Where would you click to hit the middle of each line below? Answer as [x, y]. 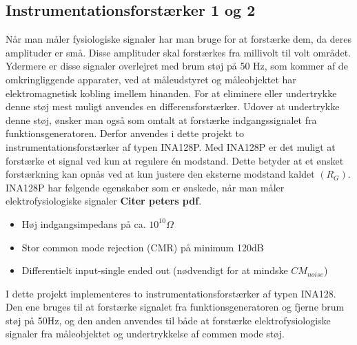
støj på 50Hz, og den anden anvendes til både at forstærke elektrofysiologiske [168, 320]
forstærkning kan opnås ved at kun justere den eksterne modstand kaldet [160, 174]
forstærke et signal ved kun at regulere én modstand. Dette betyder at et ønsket [175, 160]
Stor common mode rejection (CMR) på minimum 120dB [143, 247]
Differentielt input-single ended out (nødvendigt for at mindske [155, 270]
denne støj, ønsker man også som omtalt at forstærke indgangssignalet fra [161, 119]
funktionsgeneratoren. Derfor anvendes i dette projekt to [125, 133]
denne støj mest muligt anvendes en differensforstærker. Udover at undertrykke [173, 106]
